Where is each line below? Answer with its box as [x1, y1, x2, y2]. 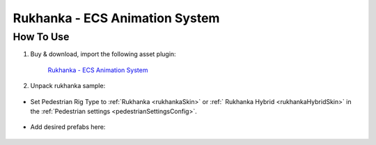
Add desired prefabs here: [30, 123, 106, 131]
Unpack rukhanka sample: [30, 82, 106, 90]
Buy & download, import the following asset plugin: [30, 50, 177, 58]
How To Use [13, 31, 70, 43]
